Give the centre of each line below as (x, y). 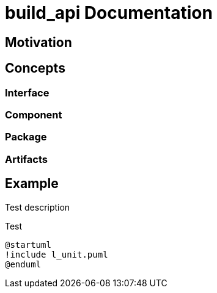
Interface (27, 92)
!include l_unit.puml (57, 254)
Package (26, 137)
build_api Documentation (109, 13)
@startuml (28, 244)
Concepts (35, 68)
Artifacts (26, 159)
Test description (38, 207)
